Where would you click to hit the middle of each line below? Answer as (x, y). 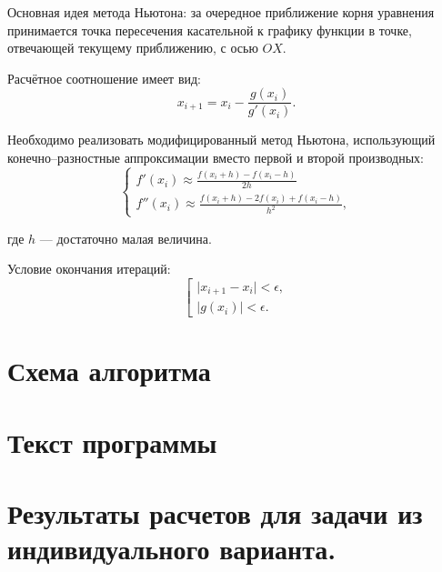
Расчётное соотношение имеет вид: (105, 78)
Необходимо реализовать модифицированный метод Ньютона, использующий (221, 140)
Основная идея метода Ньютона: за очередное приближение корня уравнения (221, 12)
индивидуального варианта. (172, 549)
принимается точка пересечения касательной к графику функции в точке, (210, 30)
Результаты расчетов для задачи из (215, 513)
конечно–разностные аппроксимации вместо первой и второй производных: (216, 158)
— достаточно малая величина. (126, 238)
